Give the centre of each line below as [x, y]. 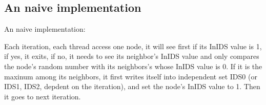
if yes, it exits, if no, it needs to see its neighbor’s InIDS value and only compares [132, 56]
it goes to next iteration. [43, 96]
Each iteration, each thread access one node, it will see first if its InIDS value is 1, [133, 46]
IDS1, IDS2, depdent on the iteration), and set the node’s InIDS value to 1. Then [132, 86]
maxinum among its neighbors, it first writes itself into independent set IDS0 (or [131, 76]
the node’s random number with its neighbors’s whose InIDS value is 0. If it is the [133, 66]
